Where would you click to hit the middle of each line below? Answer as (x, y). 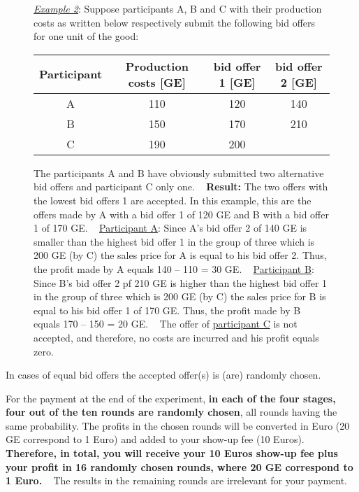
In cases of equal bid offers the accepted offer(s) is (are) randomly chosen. (163, 375)
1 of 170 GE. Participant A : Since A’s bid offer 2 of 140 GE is (170, 228)
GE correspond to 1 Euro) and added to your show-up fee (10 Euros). (155, 439)
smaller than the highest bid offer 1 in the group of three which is (174, 241)
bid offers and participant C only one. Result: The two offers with (181, 187)
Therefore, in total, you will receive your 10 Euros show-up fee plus (172, 453)
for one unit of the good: (86, 36)
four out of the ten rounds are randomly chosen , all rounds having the (171, 412)
